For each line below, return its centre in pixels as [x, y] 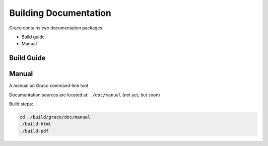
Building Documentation [60, 13]
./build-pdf [34, 131]
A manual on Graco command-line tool [49, 86]
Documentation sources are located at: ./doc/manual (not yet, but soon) [85, 95]
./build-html [35, 124]
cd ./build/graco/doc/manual [55, 117]
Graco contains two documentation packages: [56, 28]
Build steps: [21, 104]
